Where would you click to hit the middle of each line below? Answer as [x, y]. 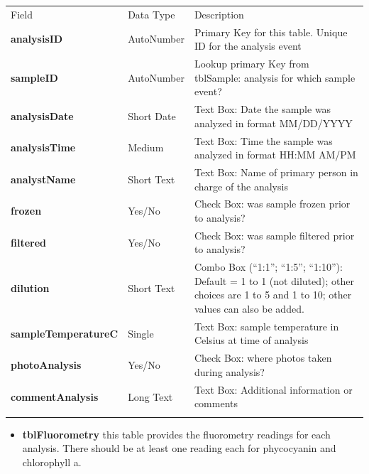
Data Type [152, 14]
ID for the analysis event [248, 46]
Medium [146, 147]
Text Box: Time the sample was [263, 140]
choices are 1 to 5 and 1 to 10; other [273, 295]
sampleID [34, 77]
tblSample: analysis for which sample [275, 77]
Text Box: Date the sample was [263, 109]
